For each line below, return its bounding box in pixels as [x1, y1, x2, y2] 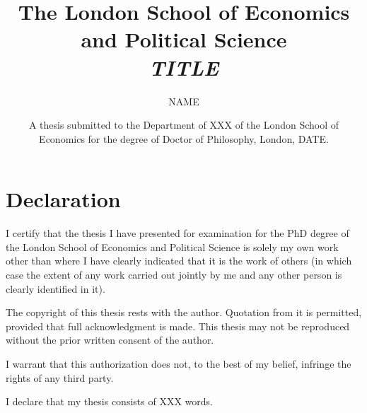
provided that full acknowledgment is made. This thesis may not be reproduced [6, 318, 350, 333]
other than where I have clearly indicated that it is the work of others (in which [6, 253, 352, 268]
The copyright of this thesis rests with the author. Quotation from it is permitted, [6, 305, 362, 320]
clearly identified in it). [6, 281, 105, 296]
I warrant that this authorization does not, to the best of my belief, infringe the [6, 356, 351, 371]
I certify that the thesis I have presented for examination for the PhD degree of [6, 226, 349, 240]
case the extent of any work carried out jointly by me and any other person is [6, 267, 342, 281]
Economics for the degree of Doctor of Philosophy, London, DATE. [39, 131, 329, 146]
